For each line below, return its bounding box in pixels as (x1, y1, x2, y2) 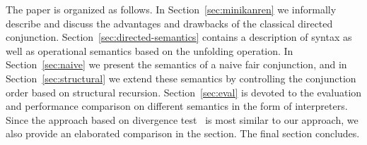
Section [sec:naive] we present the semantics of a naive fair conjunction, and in (6, 57, 347, 72)
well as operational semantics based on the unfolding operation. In (6, 43, 293, 58)
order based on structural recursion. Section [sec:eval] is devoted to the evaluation (6, 84, 362, 99)
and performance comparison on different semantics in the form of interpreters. (6, 99, 348, 113)
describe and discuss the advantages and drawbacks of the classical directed (6, 15, 333, 30)
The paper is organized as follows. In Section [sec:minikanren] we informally (6, 2, 337, 16)
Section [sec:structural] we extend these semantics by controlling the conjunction (6, 70, 356, 85)
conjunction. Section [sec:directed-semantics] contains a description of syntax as (6, 30, 352, 44)
